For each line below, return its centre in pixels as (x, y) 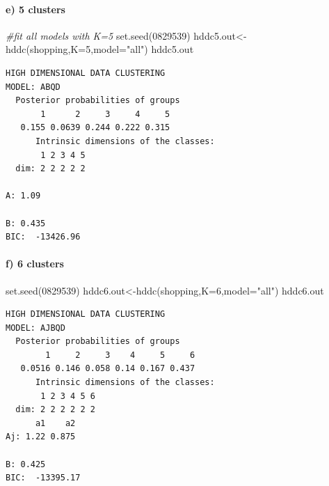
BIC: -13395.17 (43, 478)
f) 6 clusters (35, 264)
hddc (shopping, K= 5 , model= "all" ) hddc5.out (100, 49)
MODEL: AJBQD (35, 328)
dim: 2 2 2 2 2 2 (55, 410)
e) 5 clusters (35, 9)
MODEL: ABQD (33, 87)
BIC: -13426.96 (43, 237)
